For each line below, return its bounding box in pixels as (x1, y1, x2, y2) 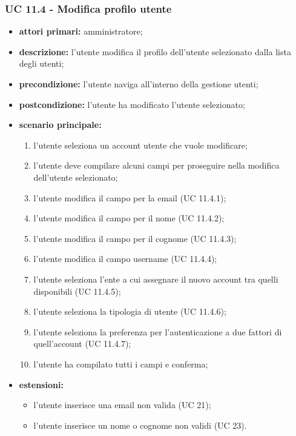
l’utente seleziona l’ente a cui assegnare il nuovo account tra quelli (33, 272, 278, 285)
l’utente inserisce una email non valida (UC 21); (33, 398, 211, 411)
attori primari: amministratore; (19, 25, 143, 38)
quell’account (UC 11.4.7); (33, 337, 131, 350)
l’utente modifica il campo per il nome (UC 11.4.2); (33, 212, 225, 224)
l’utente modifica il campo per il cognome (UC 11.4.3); (33, 232, 237, 244)
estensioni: (19, 378, 64, 391)
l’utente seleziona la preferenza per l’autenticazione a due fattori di (33, 325, 282, 338)
